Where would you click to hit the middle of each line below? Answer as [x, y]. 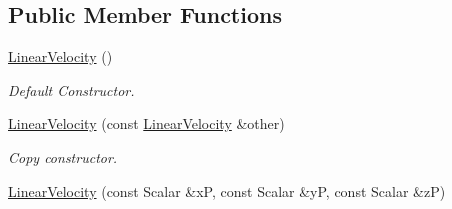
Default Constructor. [71, 89]
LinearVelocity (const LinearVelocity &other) [146, 123]
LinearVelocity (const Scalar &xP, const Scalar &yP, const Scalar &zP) [227, 190]
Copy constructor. [63, 156]
